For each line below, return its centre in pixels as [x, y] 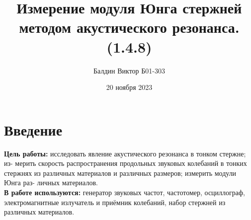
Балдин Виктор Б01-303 [129, 70]
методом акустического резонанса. [129, 27]
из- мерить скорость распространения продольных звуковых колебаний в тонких [125, 163]
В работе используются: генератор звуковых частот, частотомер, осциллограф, [125, 192]
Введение [33, 129]
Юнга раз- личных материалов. [51, 183]
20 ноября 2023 [129, 87]
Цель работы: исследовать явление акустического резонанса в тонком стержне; [125, 153]
